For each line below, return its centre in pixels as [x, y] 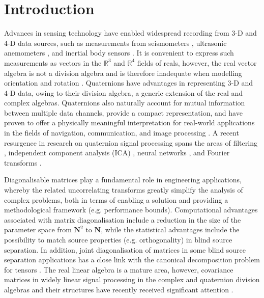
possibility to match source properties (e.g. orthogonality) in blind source [118, 239]
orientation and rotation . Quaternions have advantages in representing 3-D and [129, 83]
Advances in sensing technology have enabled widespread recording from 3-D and [130, 33]
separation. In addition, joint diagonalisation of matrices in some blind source [125, 249]
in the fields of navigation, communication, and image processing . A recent [122, 133]
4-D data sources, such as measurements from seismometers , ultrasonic [115, 43]
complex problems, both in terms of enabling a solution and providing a [116, 199]
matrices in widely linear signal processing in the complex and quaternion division [132, 279]
